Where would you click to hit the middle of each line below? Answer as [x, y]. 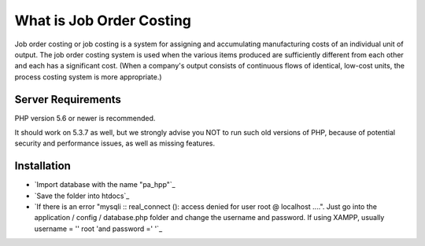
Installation [42, 166]
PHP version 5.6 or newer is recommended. [85, 118]
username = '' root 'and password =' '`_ [98, 229]
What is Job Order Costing [103, 20]
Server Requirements [68, 99]
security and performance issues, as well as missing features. [115, 143]
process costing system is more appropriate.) [88, 77]
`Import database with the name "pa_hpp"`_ [105, 185]
